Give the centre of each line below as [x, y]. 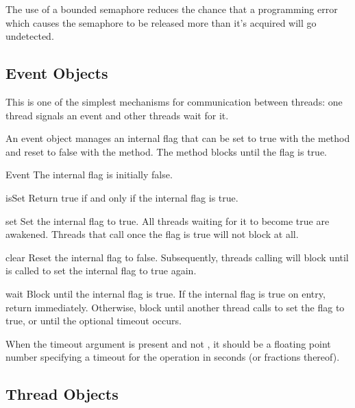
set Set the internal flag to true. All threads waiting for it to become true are [168, 220]
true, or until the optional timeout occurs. [94, 321]
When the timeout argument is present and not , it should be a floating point [168, 343]
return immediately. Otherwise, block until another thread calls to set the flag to [175, 307]
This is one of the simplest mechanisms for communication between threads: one [174, 101]
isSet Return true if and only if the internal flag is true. [122, 197]
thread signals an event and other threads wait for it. [117, 115]
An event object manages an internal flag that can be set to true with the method [178, 138]
